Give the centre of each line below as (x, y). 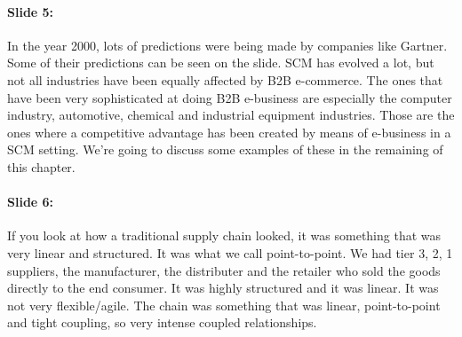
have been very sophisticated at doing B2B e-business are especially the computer (230, 97)
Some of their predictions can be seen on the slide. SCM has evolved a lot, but (221, 63)
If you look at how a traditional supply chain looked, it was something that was (224, 235)
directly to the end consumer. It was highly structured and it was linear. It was (223, 288)
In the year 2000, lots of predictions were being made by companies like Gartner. (227, 45)
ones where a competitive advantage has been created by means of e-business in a (229, 132)
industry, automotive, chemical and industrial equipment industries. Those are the (231, 115)
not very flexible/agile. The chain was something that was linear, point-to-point (224, 305)
